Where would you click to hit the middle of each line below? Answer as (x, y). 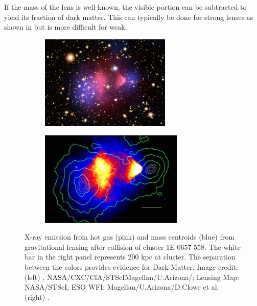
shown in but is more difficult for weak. (66, 27)
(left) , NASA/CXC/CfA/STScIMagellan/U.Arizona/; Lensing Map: (132, 277)
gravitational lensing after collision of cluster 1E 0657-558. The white (133, 246)
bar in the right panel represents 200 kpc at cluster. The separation (130, 257)
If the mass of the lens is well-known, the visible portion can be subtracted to (125, 7)
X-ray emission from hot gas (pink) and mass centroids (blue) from (130, 237)
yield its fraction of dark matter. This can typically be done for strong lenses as (129, 17)
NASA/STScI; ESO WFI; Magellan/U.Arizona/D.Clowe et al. (122, 287)
